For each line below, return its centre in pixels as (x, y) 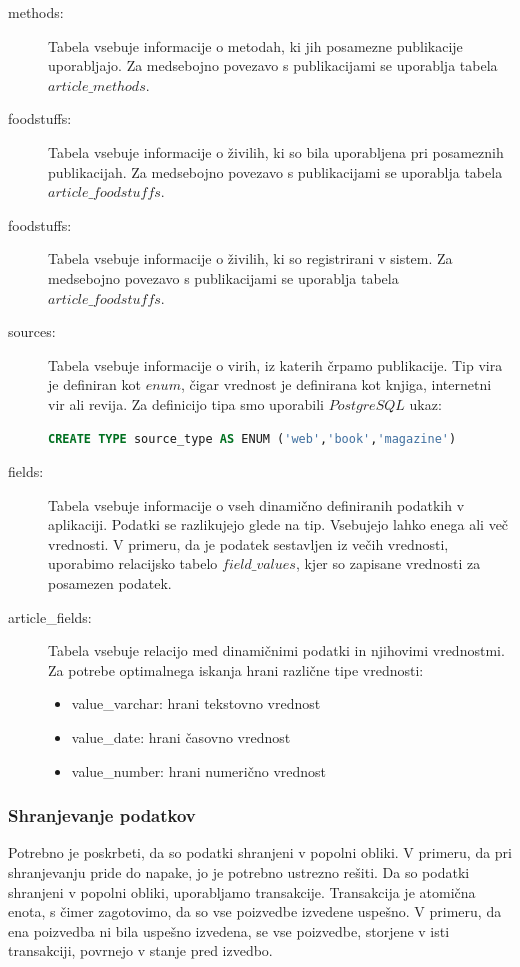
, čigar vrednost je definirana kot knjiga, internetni (336, 384)
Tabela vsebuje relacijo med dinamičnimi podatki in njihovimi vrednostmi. (276, 650)
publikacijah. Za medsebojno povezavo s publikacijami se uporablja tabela (275, 171)
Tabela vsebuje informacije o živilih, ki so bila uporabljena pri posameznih (276, 151)
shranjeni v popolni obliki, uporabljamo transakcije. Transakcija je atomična (242, 891)
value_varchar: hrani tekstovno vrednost (196, 703)
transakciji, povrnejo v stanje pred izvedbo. (140, 950)
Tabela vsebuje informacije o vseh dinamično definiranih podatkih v (256, 504)
